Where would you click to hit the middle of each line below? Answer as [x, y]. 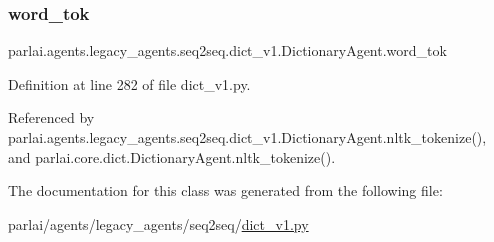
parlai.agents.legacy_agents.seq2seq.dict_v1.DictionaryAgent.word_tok [227, 50]
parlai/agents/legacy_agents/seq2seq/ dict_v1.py [158, 223]
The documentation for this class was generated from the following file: [225, 190]
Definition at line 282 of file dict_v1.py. [129, 83]
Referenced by [51, 117]
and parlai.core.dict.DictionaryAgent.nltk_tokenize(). [172, 156]
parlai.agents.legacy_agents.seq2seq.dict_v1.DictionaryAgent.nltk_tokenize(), [247, 137]
